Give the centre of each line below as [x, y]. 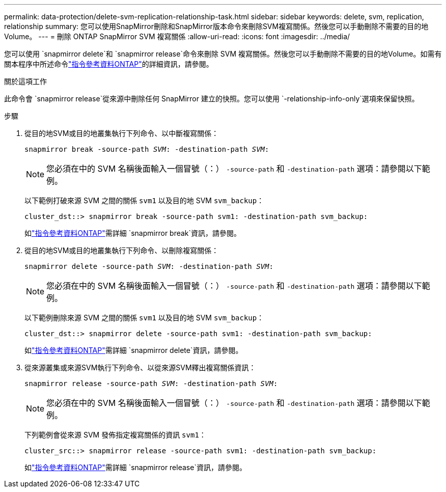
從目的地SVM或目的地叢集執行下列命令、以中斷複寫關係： [122, 133]
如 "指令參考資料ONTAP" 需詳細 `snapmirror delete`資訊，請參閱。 [134, 350]
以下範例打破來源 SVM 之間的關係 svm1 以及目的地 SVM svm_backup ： [144, 200]
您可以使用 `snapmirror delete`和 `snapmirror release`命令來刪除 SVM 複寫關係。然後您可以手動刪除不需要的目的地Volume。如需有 [223, 54]
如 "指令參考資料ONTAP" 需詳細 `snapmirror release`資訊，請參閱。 [135, 467]
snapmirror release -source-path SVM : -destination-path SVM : [151, 384]
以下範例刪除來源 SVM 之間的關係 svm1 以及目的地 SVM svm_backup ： [144, 318]
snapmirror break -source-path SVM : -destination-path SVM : [147, 149]
